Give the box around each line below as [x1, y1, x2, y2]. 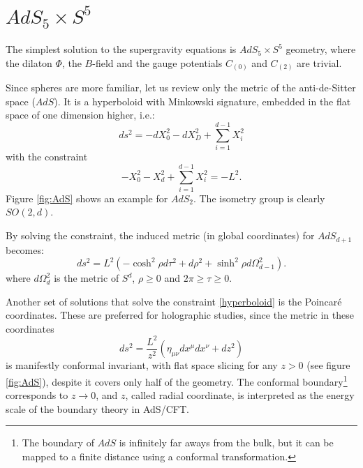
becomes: [6, 242, 44, 257]
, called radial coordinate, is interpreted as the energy [125, 388, 355, 402]
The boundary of [22, 435, 94, 450]
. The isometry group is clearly [193, 190, 325, 205]
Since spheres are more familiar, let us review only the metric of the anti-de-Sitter [6, 80, 356, 95]
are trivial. [297, 55, 342, 70]
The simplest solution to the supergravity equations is [6, 42, 237, 56]
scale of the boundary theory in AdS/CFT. [6, 401, 189, 416]
